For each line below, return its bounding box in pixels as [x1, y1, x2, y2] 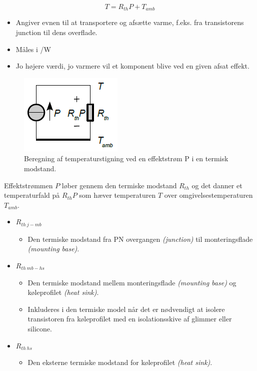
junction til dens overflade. [15, 27, 97, 38]
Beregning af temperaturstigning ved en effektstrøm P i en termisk [24, 153, 228, 164]
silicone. [27, 323, 52, 333]
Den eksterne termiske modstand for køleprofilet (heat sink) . [27, 357, 212, 367]
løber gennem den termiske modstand [61, 180, 177, 190]
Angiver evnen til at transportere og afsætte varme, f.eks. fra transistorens [15, 17, 244, 28]
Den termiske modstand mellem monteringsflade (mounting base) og [27, 277, 236, 287]
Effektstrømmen [4, 180, 53, 190]
